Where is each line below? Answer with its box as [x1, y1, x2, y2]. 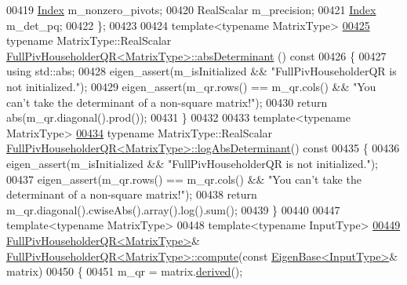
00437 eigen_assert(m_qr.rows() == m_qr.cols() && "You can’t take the [6, 170, 362, 187]
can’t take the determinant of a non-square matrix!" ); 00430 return [6, 93, 328, 110]
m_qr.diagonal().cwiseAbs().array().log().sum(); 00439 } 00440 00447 [6, 201, 340, 217]
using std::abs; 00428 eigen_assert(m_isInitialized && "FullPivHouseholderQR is [6, 63, 397, 79]
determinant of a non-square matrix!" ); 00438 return [6, 186, 257, 203]
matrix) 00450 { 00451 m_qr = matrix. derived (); [6, 263, 243, 280]
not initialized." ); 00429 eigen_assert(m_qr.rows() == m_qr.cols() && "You [6, 78, 376, 94]
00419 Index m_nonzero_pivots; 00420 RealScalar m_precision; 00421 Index [6, 2, 376, 17]
